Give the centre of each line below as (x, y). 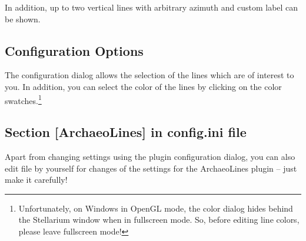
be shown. (23, 19)
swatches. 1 (23, 99)
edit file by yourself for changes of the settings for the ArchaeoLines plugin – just (151, 168)
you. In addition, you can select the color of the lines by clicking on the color (143, 86)
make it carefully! (36, 180)
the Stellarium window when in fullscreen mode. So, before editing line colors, (159, 220)
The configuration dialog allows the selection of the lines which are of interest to (149, 75)
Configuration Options (74, 50)
